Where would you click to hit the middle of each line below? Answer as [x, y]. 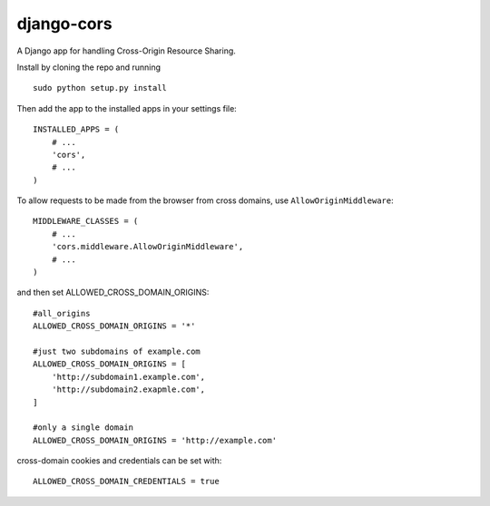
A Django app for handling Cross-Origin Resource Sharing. [126, 51]
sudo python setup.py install [100, 88]
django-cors [64, 24]
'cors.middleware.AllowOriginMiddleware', [147, 247]
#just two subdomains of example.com [117, 351]
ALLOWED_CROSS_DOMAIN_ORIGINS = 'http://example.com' [155, 440]
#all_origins [62, 313]
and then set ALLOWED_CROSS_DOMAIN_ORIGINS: [113, 292]
